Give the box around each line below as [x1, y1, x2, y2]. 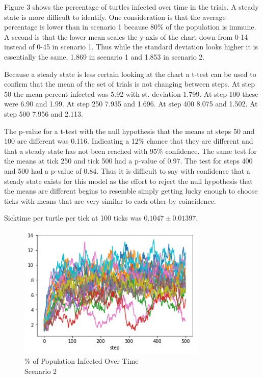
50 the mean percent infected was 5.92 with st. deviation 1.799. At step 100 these [4, 88, 258, 99]
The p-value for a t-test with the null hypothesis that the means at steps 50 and [4, 125, 255, 136]
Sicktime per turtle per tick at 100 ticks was [4, 212, 142, 223]
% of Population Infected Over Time [24, 356, 139, 366]
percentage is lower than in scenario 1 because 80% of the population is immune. [4, 21, 256, 32]
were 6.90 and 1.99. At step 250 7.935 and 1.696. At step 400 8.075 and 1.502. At [4, 98, 258, 109]
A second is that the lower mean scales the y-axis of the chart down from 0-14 [4, 31, 248, 42]
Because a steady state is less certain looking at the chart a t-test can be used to [4, 68, 256, 79]
